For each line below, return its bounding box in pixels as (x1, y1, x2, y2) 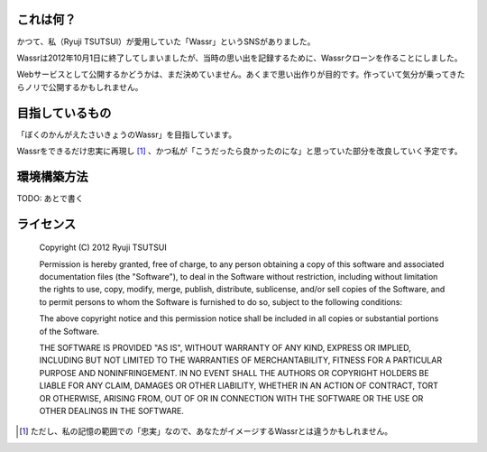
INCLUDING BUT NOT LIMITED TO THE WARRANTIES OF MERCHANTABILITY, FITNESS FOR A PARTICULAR (39, 355, 442, 365)
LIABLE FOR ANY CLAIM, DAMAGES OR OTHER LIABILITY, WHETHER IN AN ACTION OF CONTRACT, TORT (39, 380, 439, 392)
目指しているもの (16, 105, 112, 121)
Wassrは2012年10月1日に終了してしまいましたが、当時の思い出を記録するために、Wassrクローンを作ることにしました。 (16, 52, 463, 63)
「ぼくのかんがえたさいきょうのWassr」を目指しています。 (16, 129, 237, 140)
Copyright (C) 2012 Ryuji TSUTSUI (39, 242, 167, 253)
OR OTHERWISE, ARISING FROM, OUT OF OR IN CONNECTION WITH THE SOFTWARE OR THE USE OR (39, 392, 424, 403)
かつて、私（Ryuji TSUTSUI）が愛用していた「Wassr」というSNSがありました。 (16, 36, 316, 47)
